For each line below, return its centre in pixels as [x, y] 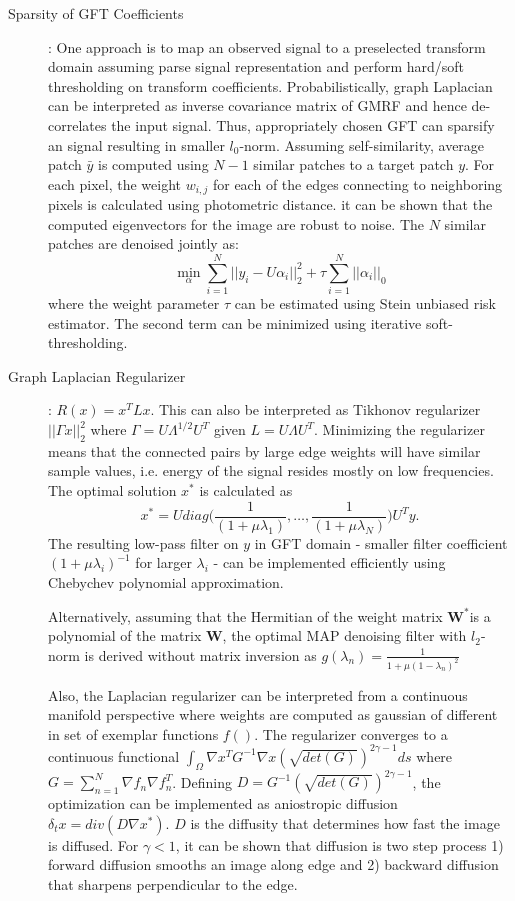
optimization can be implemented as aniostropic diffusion [223, 803]
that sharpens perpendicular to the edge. [173, 883]
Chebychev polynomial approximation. [166, 581]
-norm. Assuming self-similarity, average [362, 144]
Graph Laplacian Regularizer [97, 375]
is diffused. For [93, 844]
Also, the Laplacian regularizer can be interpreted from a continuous [258, 694]
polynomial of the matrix [125, 635]
